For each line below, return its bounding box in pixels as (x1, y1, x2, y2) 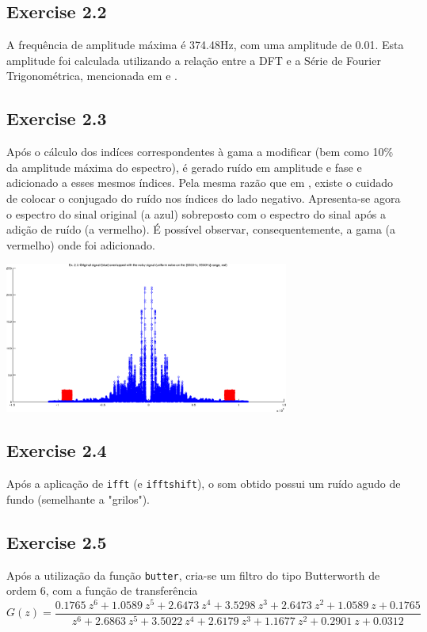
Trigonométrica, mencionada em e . (6, 67, 177, 84)
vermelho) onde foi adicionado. (6, 236, 155, 253)
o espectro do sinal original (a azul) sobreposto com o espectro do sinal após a (6, 205, 386, 222)
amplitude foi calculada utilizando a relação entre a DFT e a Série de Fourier (6, 51, 381, 68)
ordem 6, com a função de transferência (6, 582, 198, 599)
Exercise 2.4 (6, 438, 107, 463)
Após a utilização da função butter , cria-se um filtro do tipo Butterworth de (6, 566, 380, 583)
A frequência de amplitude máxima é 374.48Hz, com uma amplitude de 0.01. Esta (6, 36, 404, 53)
